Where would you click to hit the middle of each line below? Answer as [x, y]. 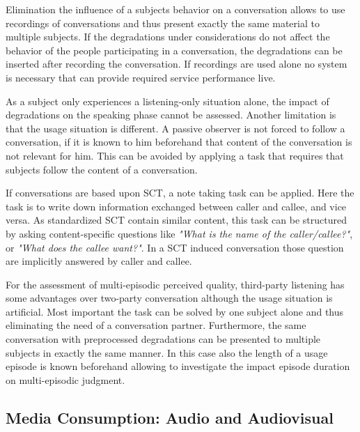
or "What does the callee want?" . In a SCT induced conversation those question [175, 247]
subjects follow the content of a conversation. [102, 169]
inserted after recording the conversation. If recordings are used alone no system [177, 64]
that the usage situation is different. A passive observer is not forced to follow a [175, 128]
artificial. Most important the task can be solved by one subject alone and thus [175, 311]
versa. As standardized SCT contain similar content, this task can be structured [176, 220]
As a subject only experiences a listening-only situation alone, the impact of [167, 101]
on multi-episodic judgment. [65, 379]
